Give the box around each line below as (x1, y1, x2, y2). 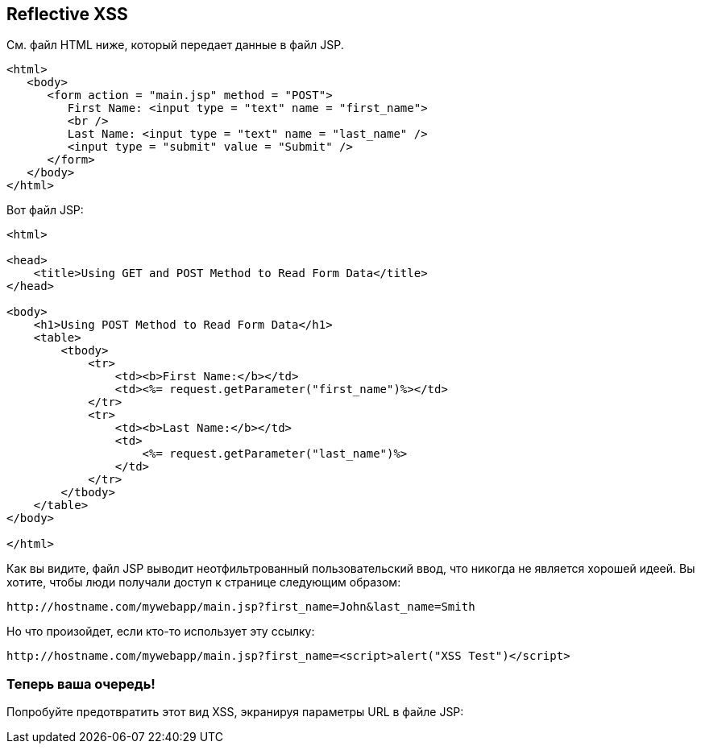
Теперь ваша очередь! (6, 675, 156, 692)
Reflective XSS (6, 4, 128, 24)
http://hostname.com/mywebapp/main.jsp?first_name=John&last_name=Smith (6, 600, 475, 614)
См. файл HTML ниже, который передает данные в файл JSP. (6, 38, 344, 52)
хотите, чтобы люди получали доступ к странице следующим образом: (6, 575, 401, 590)
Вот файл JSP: (6, 203, 84, 218)
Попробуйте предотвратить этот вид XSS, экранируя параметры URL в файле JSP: (6, 705, 464, 719)
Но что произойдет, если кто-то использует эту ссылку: (6, 624, 315, 639)
